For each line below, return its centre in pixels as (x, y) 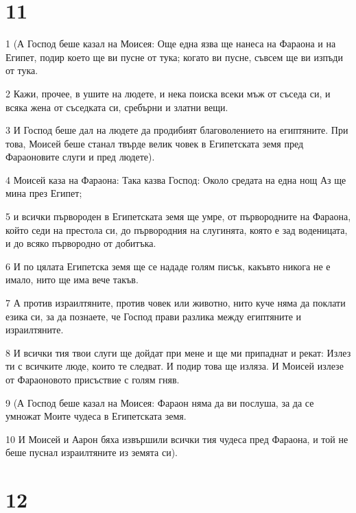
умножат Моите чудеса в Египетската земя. (96, 416)
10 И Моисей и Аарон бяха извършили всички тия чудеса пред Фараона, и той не (177, 439)
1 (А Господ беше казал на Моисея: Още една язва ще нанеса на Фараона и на (171, 44)
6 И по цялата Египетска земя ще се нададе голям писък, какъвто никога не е (168, 266)
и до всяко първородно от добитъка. (81, 243)
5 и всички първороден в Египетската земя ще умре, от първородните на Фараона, (178, 216)
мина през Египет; (44, 193)
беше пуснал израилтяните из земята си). (92, 452)
